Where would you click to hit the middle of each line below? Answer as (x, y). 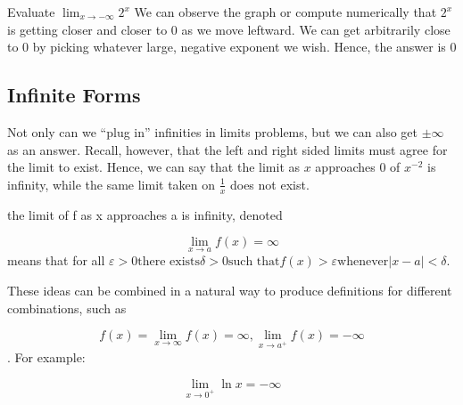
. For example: (46, 356)
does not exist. (269, 184)
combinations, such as (67, 308)
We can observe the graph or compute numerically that (285, 12)
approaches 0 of (358, 167)
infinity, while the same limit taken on (112, 184)
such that (254, 262)
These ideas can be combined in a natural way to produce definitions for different (230, 290)
